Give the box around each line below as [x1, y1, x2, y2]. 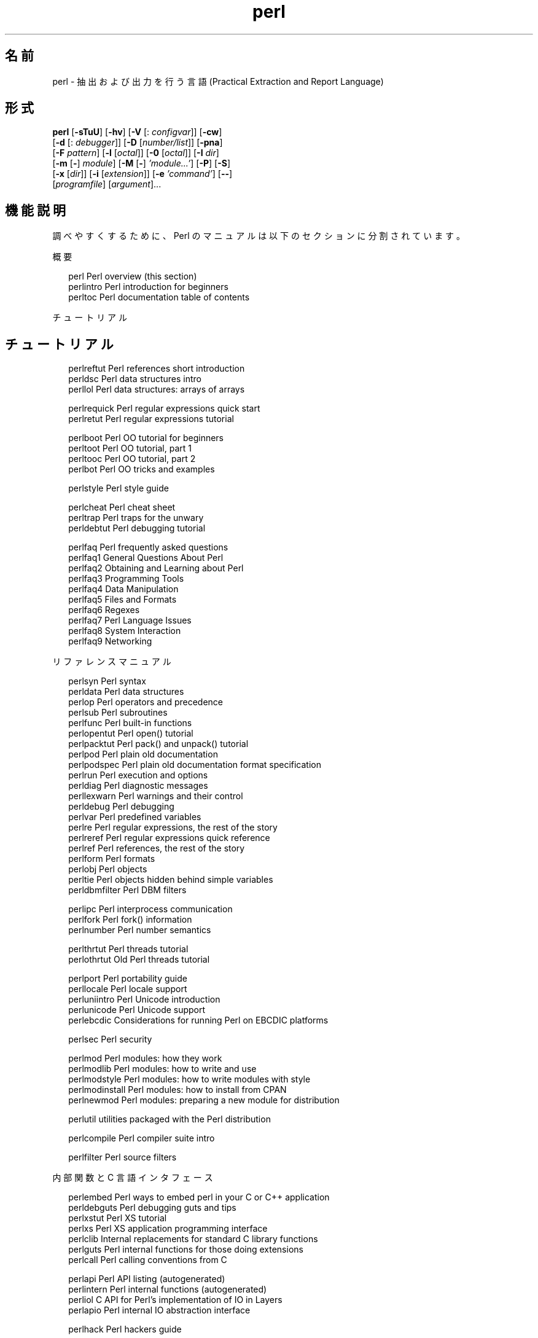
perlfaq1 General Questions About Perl [68, 552, 224, 563]
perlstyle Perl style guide [68, 483, 169, 494]
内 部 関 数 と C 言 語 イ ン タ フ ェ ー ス [52, 1172, 213, 1183]
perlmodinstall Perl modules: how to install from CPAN [68, 1084, 287, 1095]
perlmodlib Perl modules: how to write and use [68, 1063, 257, 1074]
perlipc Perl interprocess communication [68, 904, 233, 915]
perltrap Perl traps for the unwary [68, 512, 204, 523]
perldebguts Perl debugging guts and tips [68, 1202, 236, 1213]
